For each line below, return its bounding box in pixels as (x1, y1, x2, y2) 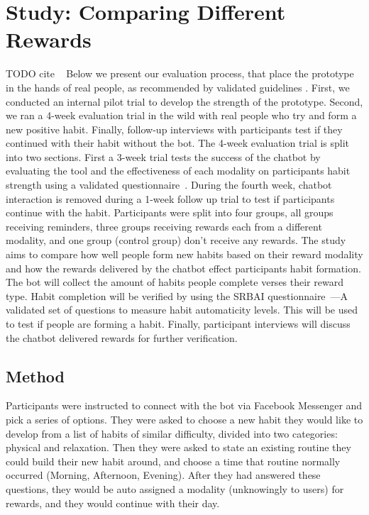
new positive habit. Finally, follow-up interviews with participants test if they (6, 121, 343, 136)
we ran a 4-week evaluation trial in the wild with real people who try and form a (6, 108, 357, 123)
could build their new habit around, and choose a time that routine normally (6, 453, 341, 468)
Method (6, 365, 65, 387)
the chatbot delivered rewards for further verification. (6, 330, 238, 345)
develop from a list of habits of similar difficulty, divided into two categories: (6, 426, 338, 441)
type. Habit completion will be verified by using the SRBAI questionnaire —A (6, 288, 348, 303)
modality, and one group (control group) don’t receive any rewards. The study (6, 233, 346, 248)
